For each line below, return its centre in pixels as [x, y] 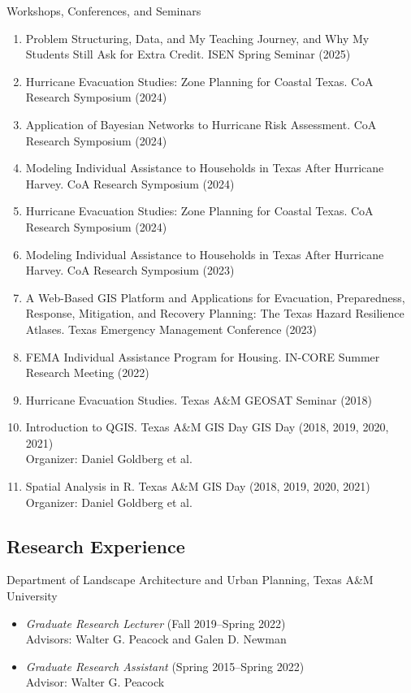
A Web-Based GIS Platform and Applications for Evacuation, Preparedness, [215, 297]
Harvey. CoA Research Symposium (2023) [130, 270]
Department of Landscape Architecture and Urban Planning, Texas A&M [190, 580]
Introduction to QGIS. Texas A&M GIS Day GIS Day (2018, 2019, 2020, [207, 427]
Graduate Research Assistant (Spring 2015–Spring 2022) [165, 666]
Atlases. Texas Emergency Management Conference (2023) [171, 329]
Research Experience [96, 546]
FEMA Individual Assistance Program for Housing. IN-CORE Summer [203, 356]
